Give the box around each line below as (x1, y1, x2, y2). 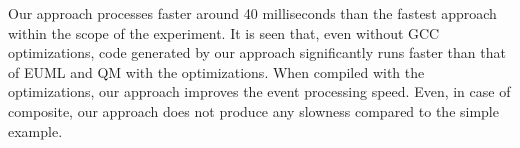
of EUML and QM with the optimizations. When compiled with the (8, 61, 425, 82)
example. (8, 120, 63, 141)
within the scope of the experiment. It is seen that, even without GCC (8, 22, 440, 43)
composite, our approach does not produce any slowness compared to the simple (8, 100, 499, 121)
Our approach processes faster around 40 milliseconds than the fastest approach (8, 3, 497, 23)
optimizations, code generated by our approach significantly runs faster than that (8, 42, 506, 63)
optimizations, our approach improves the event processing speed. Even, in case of (8, 81, 511, 102)
